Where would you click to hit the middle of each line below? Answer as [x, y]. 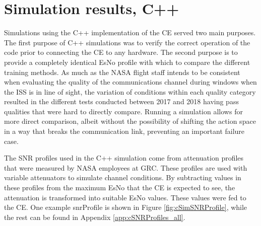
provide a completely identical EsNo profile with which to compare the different [127, 62]
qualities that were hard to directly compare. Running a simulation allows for [123, 111]
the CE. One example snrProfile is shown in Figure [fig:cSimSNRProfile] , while [126, 207]
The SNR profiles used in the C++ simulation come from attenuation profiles [124, 158]
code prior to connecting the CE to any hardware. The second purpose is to [121, 52]
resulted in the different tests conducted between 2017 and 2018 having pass [121, 101]
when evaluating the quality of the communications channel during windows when [130, 82]
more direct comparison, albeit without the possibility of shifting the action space [130, 121]
